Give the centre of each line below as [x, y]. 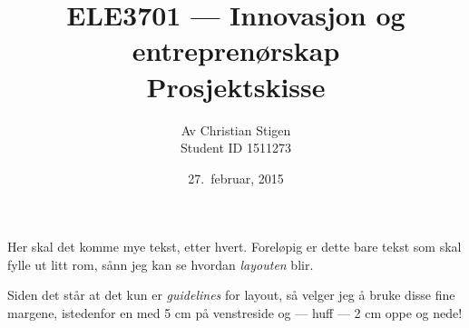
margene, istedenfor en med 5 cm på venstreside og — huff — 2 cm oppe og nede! [235, 313]
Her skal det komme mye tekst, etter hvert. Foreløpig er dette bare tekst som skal [234, 247]
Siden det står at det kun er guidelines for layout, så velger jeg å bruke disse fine [231, 295]
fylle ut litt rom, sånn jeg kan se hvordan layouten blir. [161, 264]
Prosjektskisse [236, 86]
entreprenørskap [236, 50]
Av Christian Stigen [236, 129]
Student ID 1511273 [236, 148]
